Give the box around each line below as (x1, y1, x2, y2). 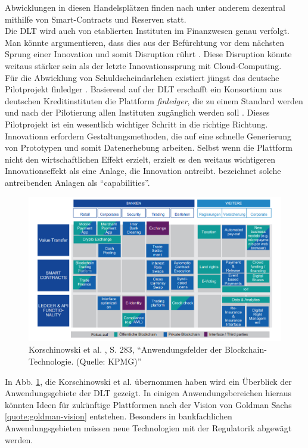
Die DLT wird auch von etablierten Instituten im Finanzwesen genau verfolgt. (5, 24, 290, 37)
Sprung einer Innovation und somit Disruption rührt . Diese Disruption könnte (5, 48, 292, 60)
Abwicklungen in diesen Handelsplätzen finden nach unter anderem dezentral (5, 1, 285, 13)
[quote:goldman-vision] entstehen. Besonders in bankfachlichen (5, 410, 232, 422)
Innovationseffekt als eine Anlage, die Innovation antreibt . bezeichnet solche (5, 164, 281, 177)
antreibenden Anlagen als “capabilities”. (5, 176, 150, 188)
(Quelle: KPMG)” (76, 354, 142, 367)
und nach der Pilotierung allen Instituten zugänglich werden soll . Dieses (5, 106, 270, 119)
